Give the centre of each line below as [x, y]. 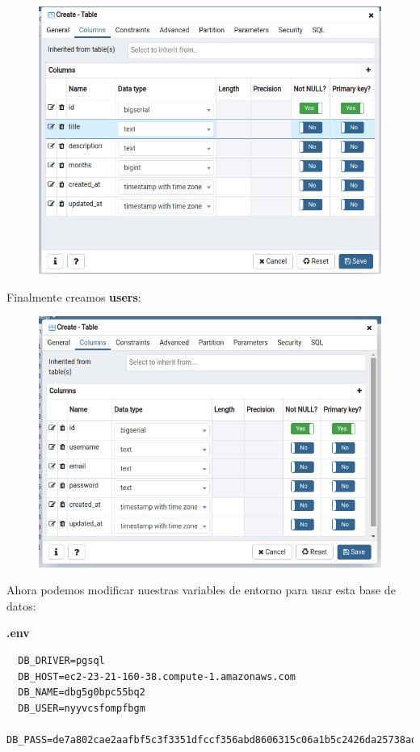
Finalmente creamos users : [74, 296]
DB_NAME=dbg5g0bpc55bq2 [82, 693]
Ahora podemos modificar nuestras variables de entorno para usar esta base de [201, 590]
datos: [21, 605]
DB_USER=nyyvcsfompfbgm [82, 708]
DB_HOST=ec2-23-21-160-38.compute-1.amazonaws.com [157, 676]
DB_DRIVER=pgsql [61, 660]
